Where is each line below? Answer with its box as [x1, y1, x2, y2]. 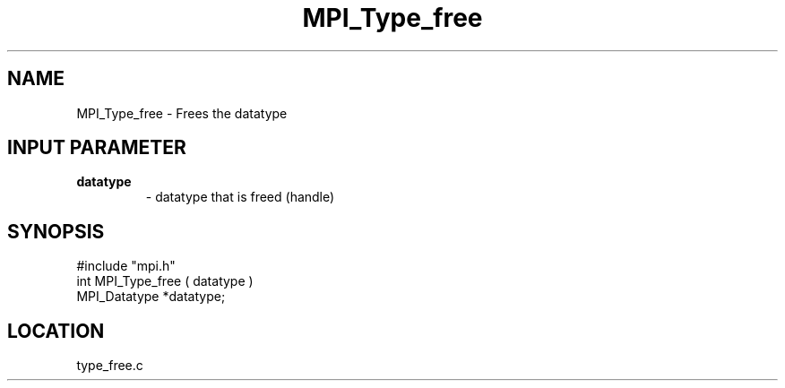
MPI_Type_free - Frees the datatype [76, 105, 288, 121]
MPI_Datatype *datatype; [76, 289, 226, 305]
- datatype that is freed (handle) [145, 189, 335, 205]
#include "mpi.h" [76, 258, 176, 274]
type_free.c [76, 358, 143, 374]
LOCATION [7, 319, 105, 342]
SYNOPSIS [7, 220, 105, 243]
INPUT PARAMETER [7, 136, 186, 160]
